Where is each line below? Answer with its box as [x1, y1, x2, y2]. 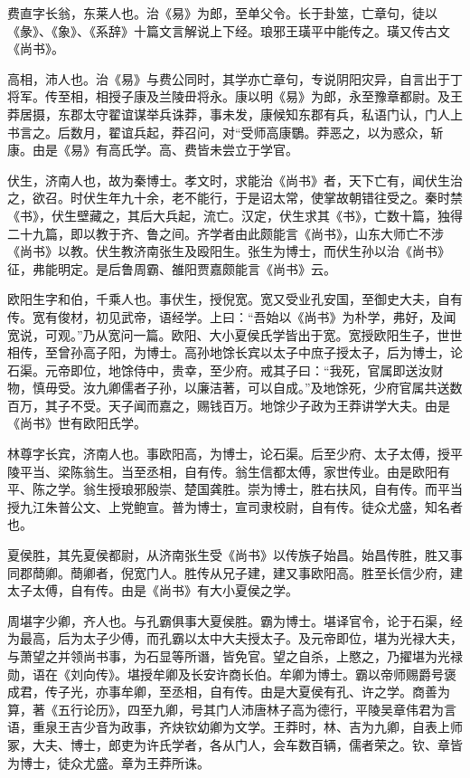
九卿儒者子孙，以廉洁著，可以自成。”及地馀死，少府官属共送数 [95, 378, 463, 397]
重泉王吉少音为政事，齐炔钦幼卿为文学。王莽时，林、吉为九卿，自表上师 [32, 717, 463, 736]
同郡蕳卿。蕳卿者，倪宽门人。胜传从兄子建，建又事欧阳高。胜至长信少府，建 [7, 563, 463, 582]
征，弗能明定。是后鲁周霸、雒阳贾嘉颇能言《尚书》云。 [7, 259, 336, 278]
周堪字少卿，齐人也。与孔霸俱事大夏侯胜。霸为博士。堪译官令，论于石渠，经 [7, 611, 463, 630]
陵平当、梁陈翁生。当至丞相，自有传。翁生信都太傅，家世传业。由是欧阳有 [7, 461, 450, 480]
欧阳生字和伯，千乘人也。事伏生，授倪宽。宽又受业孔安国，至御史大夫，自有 [7, 289, 463, 308]
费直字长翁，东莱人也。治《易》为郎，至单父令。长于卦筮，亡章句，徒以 [7, 4, 437, 22]
